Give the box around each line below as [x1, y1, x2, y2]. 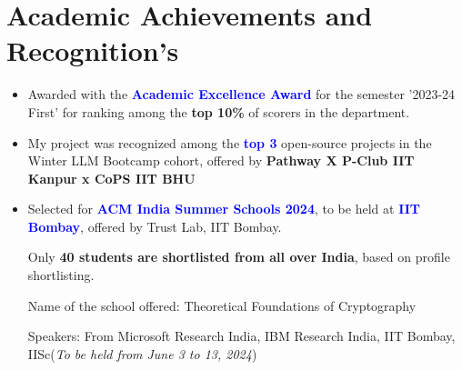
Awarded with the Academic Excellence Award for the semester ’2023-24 [27, 85, 456, 104]
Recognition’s [6, 32, 179, 69]
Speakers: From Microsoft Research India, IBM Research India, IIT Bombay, [27, 326, 456, 345]
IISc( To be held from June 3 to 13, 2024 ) [27, 344, 257, 363]
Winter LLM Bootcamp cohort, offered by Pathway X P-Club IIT [27, 151, 415, 170]
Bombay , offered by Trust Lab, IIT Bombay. [27, 216, 282, 235]
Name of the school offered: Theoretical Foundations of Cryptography [27, 295, 417, 315]
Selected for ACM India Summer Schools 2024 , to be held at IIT [27, 199, 420, 218]
